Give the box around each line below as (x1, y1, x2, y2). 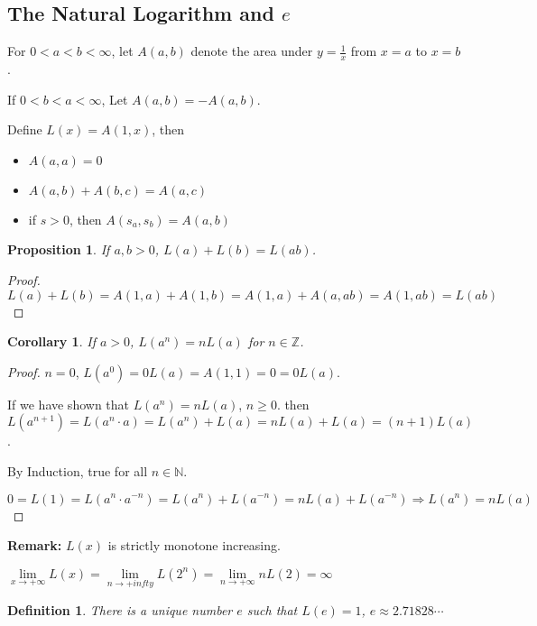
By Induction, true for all (7, 461, 148, 480)
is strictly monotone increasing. (107, 536, 281, 555)
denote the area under (190, 41, 313, 60)
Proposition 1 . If (7, 240, 110, 259)
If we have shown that (7, 394, 130, 413)
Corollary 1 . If (7, 332, 96, 351)
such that (246, 600, 298, 619)
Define (7, 120, 42, 139)
